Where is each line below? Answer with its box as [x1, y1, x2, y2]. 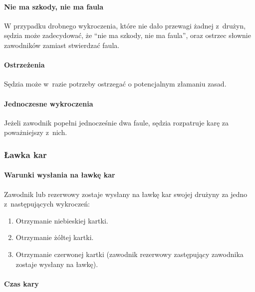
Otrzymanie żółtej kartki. [15, 232, 94, 242]
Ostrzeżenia [4, 59, 45, 70]
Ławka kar [4, 148, 47, 160]
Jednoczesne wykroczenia [4, 98, 93, 108]
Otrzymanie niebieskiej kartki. [15, 215, 108, 225]
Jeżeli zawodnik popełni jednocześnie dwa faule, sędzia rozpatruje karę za [4, 117, 229, 127]
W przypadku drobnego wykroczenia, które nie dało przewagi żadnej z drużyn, [4, 20, 246, 30]
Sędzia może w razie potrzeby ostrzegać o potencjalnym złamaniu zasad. [4, 78, 227, 89]
